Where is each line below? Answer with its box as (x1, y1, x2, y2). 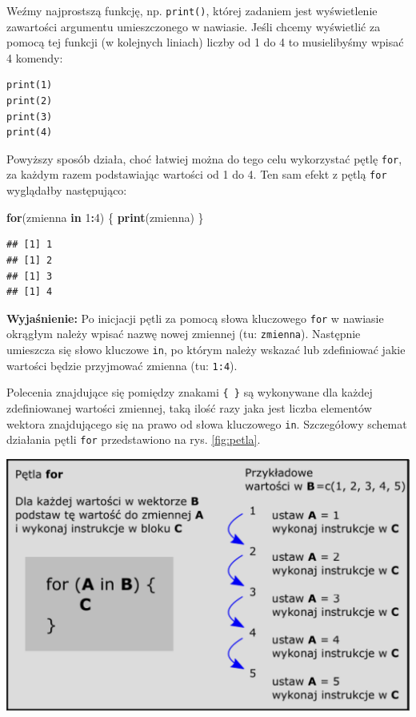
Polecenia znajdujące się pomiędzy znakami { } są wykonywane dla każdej (6, 384, 373, 401)
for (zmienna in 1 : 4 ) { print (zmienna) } (6, 208, 204, 225)
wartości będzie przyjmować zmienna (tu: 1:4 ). (6, 356, 238, 373)
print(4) (6, 127, 53, 139)
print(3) (6, 111, 53, 123)
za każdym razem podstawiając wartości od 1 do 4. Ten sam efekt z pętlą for (6, 166, 387, 183)
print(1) (6, 79, 53, 91)
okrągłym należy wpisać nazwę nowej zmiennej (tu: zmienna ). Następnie (6, 325, 361, 342)
